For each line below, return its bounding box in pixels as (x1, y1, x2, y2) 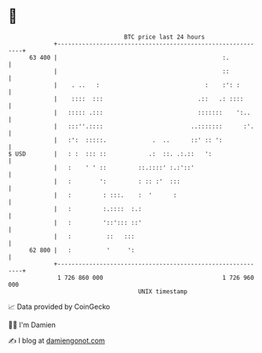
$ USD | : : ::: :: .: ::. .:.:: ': (8, 149, 213, 158)
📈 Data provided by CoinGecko (8, 302, 111, 311)
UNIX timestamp (137, 287, 188, 296)
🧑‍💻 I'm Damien (8, 320, 56, 329)
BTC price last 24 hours (124, 33, 206, 41)
